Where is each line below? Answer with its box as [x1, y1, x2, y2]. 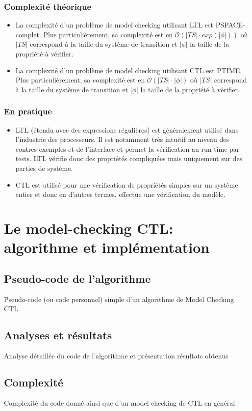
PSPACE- [215, 20, 245, 30]
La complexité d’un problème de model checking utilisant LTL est [15, 20, 214, 30]
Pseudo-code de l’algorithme [4, 271, 151, 286]
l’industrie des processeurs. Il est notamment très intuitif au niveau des [15, 134, 229, 144]
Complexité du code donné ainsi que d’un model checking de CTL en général [4, 397, 235, 408]
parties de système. [15, 163, 73, 173]
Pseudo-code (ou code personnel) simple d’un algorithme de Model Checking [4, 294, 234, 304]
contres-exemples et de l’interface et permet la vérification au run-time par [15, 143, 240, 154]
